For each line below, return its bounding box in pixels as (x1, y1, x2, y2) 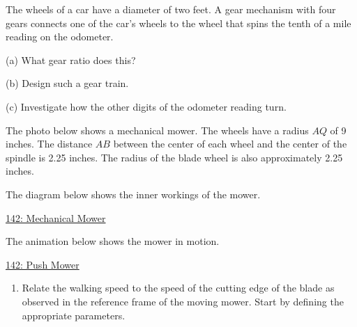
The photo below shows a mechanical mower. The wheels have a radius (6, 122, 309, 137)
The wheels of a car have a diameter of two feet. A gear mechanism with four (6, 2, 336, 16)
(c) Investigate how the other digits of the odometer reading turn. (6, 99, 287, 113)
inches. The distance (6, 136, 93, 151)
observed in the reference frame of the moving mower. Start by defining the (22, 294, 344, 308)
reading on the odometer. (6, 29, 114, 44)
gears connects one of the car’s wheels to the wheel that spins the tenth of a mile (6, 15, 351, 30)
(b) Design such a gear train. (6, 76, 129, 90)
